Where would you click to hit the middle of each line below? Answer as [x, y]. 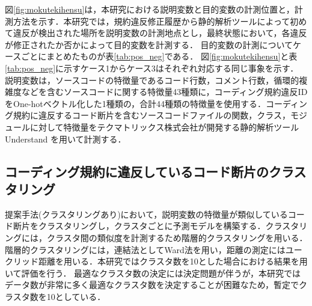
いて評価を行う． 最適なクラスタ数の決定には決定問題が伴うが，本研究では [153, 273]
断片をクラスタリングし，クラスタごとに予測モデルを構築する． [139, 226]
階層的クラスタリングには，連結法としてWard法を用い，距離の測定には [145, 249]
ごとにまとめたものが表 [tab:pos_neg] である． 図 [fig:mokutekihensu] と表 [159, 56]
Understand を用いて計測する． [66, 139]
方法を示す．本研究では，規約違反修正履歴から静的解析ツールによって [151, 21]
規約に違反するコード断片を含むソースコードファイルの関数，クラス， [152, 115]
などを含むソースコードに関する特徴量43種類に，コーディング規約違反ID [164, 92]
